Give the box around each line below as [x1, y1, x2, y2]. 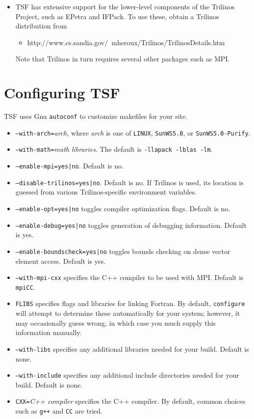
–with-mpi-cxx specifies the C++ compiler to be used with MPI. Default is [15, 272, 244, 282]
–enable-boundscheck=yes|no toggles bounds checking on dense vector [15, 246, 230, 256]
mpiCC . [15, 281, 35, 292]
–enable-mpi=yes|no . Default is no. [15, 161, 124, 171]
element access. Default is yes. [15, 255, 106, 266]
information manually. [15, 327, 82, 337]
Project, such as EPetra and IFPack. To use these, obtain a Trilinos [15, 11, 219, 21]
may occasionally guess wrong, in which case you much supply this [15, 317, 216, 328]
